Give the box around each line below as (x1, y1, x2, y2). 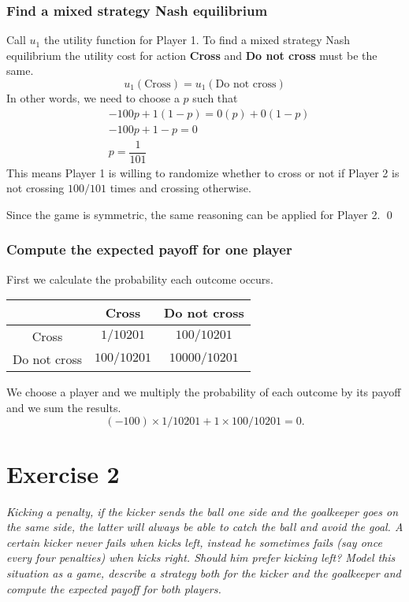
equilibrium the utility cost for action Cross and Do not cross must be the (6, 46, 377, 63)
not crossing (6, 180, 65, 196)
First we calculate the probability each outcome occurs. (6, 270, 273, 287)
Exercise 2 (6, 457, 120, 489)
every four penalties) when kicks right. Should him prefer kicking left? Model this (6, 549, 396, 566)
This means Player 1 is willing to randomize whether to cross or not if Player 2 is (6, 164, 400, 180)
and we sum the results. (6, 399, 121, 415)
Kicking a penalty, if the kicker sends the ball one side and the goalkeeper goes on (6, 503, 399, 519)
